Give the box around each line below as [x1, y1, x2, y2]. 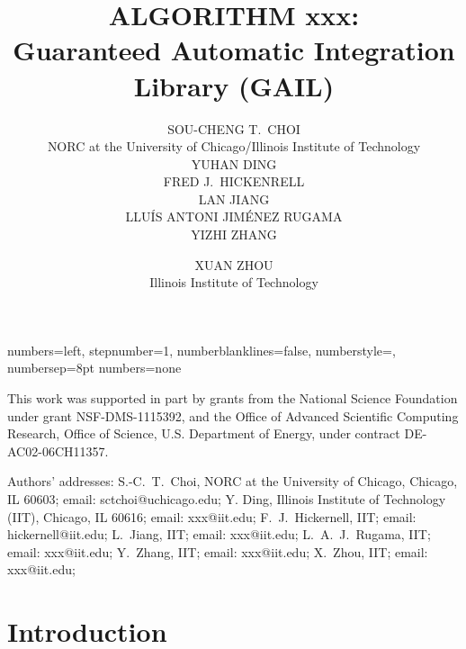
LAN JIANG [198, 189, 270, 208]
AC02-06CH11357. [7, 441, 109, 460]
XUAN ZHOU [194, 255, 273, 274]
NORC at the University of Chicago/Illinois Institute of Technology [47, 137, 421, 156]
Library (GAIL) [133, 67, 335, 104]
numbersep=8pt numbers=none [7, 358, 182, 377]
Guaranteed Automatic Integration [13, 32, 455, 68]
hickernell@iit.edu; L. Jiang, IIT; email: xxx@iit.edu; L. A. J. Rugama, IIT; [7, 525, 431, 544]
